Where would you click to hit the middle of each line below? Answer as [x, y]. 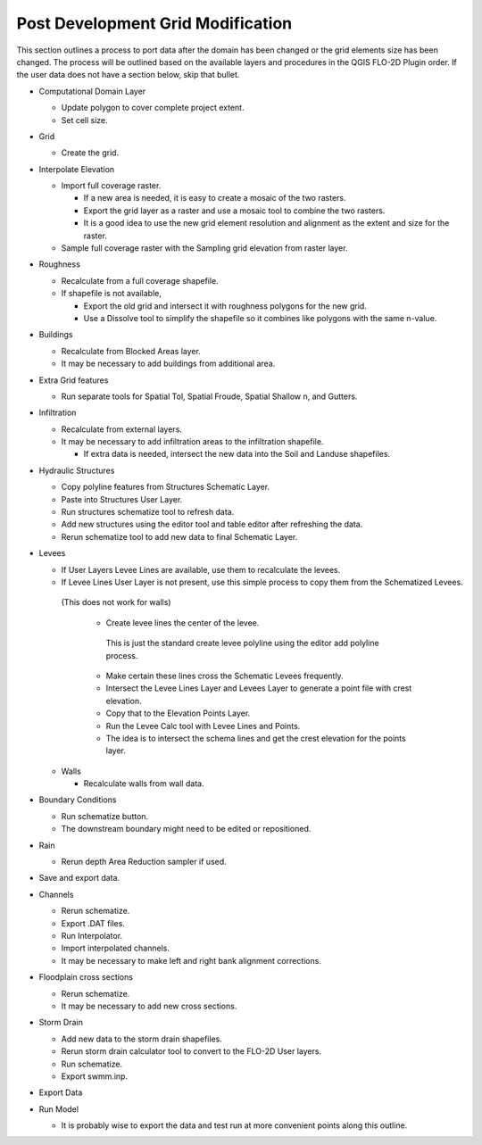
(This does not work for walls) [116, 602]
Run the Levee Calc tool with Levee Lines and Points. [203, 726]
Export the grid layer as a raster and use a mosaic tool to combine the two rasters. [234, 211]
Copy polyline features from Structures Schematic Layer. [166, 487]
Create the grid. [90, 153]
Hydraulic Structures [77, 470]
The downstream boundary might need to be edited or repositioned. [186, 829]
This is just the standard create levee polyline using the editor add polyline [242, 643]
